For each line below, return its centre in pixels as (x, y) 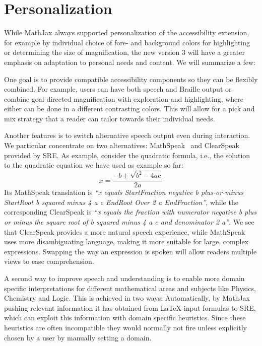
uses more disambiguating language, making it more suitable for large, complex (126, 241)
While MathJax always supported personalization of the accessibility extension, (127, 32)
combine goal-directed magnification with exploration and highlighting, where (124, 98)
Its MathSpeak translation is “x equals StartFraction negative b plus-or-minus (124, 192)
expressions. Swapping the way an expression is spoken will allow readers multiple (130, 251)
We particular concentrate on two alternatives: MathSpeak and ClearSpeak (122, 145)
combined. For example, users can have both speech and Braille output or (118, 89)
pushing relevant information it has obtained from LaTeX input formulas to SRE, (130, 307)
